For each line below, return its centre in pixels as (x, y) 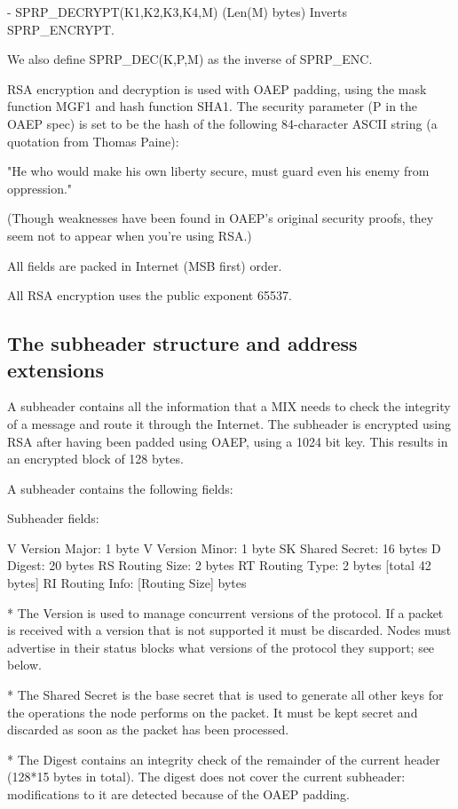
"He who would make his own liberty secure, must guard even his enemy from (218, 171)
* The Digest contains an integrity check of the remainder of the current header (224, 759)
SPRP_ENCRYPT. (61, 29)
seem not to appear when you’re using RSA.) (130, 235)
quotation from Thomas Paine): (93, 141)
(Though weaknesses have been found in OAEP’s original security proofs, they (221, 218)
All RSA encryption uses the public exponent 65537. (150, 295)
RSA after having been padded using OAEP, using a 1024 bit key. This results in (228, 441)
